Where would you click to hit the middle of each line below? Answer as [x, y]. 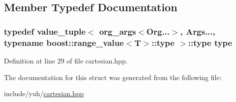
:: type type [210, 42]
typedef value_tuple [45, 31]
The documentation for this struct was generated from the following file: [113, 77]
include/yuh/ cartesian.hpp [44, 93]
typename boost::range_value [64, 42]
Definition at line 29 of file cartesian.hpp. [66, 60]
